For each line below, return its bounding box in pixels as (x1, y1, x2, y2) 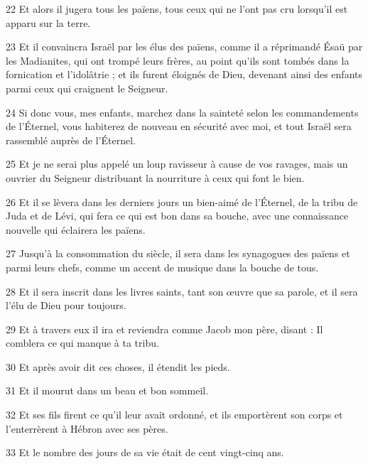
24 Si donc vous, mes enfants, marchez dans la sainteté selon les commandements (6, 104, 359, 119)
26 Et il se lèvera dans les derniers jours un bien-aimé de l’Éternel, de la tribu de (6, 194, 358, 209)
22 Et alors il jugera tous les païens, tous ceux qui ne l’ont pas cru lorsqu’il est (6, 1, 348, 16)
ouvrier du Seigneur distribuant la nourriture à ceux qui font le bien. (6, 170, 305, 185)
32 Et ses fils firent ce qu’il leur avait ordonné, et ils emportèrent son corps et (6, 407, 343, 422)
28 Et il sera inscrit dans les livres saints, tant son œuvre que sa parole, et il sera (6, 284, 358, 298)
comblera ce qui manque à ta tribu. (6, 335, 159, 350)
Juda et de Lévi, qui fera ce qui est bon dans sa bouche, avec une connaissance (6, 208, 349, 223)
